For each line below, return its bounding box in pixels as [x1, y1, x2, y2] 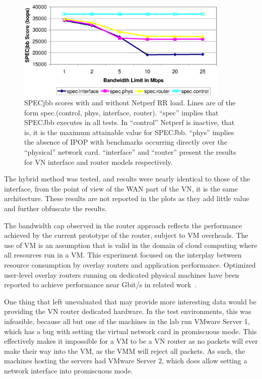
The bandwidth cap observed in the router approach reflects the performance [4, 220, 242, 230]
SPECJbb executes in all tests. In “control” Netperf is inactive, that [24, 117, 235, 128]
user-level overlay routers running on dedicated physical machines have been [4, 269, 239, 280]
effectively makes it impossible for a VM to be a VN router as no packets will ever [4, 336, 258, 346]
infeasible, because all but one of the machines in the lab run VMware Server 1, [4, 315, 250, 326]
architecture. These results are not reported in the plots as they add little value [4, 193, 249, 204]
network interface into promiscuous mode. [4, 365, 133, 375]
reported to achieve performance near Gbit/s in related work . [4, 279, 197, 290]
